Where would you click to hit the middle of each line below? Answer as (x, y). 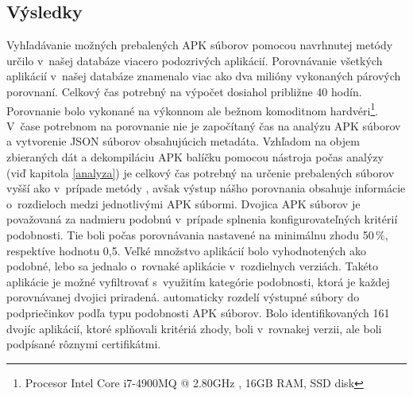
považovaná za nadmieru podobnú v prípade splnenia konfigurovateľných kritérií (202, 219)
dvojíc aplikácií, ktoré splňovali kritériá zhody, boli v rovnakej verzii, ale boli (194, 328)
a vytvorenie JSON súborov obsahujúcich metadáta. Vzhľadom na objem (183, 141)
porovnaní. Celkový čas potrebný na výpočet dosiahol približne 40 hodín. (184, 91)
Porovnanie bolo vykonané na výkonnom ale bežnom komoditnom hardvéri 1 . (193, 109)
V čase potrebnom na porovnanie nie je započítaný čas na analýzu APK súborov (204, 125)
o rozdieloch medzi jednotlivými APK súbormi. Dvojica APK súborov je (183, 203)
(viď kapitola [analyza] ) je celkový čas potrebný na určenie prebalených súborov (201, 172)
